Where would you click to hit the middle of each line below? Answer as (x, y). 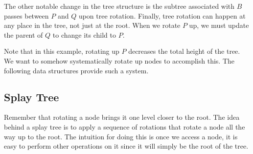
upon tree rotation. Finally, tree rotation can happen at (162, 15)
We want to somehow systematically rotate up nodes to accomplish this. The (119, 60)
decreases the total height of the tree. (184, 51)
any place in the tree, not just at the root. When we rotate (92, 25)
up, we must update (219, 25)
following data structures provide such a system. (76, 70)
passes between (26, 15)
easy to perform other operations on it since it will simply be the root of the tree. (126, 146)
